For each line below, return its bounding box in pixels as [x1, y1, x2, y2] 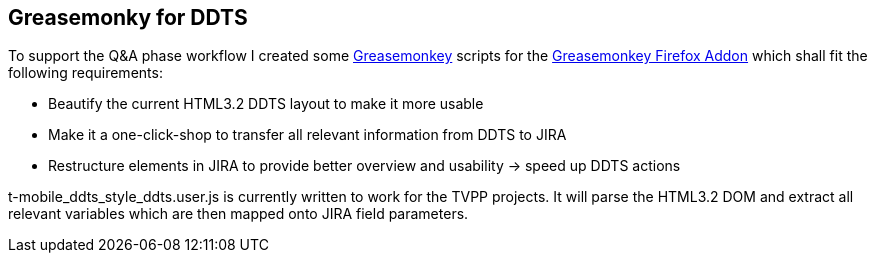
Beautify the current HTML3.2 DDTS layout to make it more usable [48, 95, 484, 113]
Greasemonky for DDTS [8, 5, 248, 30]
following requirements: [8, 64, 163, 82]
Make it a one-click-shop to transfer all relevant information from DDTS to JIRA [48, 126, 567, 144]
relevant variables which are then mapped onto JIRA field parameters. [8, 205, 469, 223]
